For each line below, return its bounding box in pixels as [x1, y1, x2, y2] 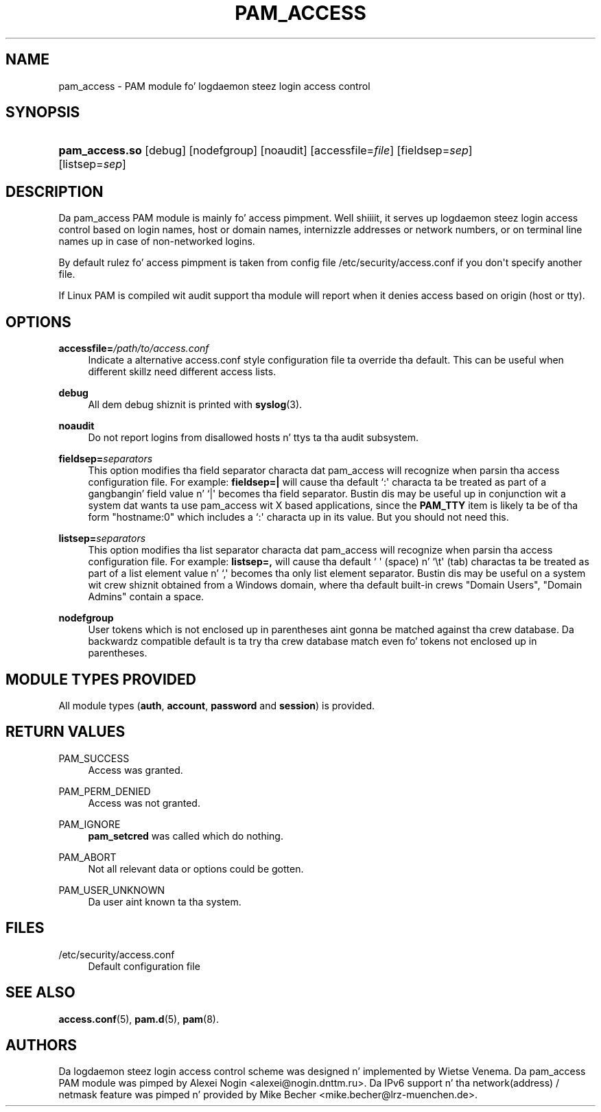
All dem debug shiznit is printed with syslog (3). [88, 399, 303, 411]
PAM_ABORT [58, 851, 117, 863]
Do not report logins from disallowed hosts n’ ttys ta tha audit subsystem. [88, 431, 419, 444]
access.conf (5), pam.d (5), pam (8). [58, 1013, 219, 1025]
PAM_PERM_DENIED [58, 785, 151, 797]
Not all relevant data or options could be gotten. [88, 862, 304, 875]
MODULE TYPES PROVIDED [5, 670, 196, 688]
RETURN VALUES [5, 723, 126, 741]
